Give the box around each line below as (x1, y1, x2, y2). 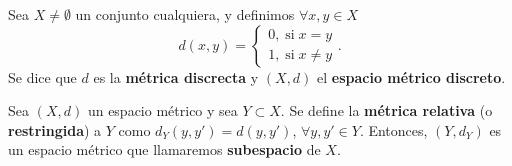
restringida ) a (8, 119, 102, 140)
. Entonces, (359, 119, 428, 140)
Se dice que (8, 66, 77, 87)
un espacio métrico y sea (87, 100, 238, 121)
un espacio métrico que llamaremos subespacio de (8, 139, 321, 160)
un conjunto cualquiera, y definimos (75, 4, 295, 24)
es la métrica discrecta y (93, 66, 259, 87)
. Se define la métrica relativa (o (280, 100, 493, 121)
